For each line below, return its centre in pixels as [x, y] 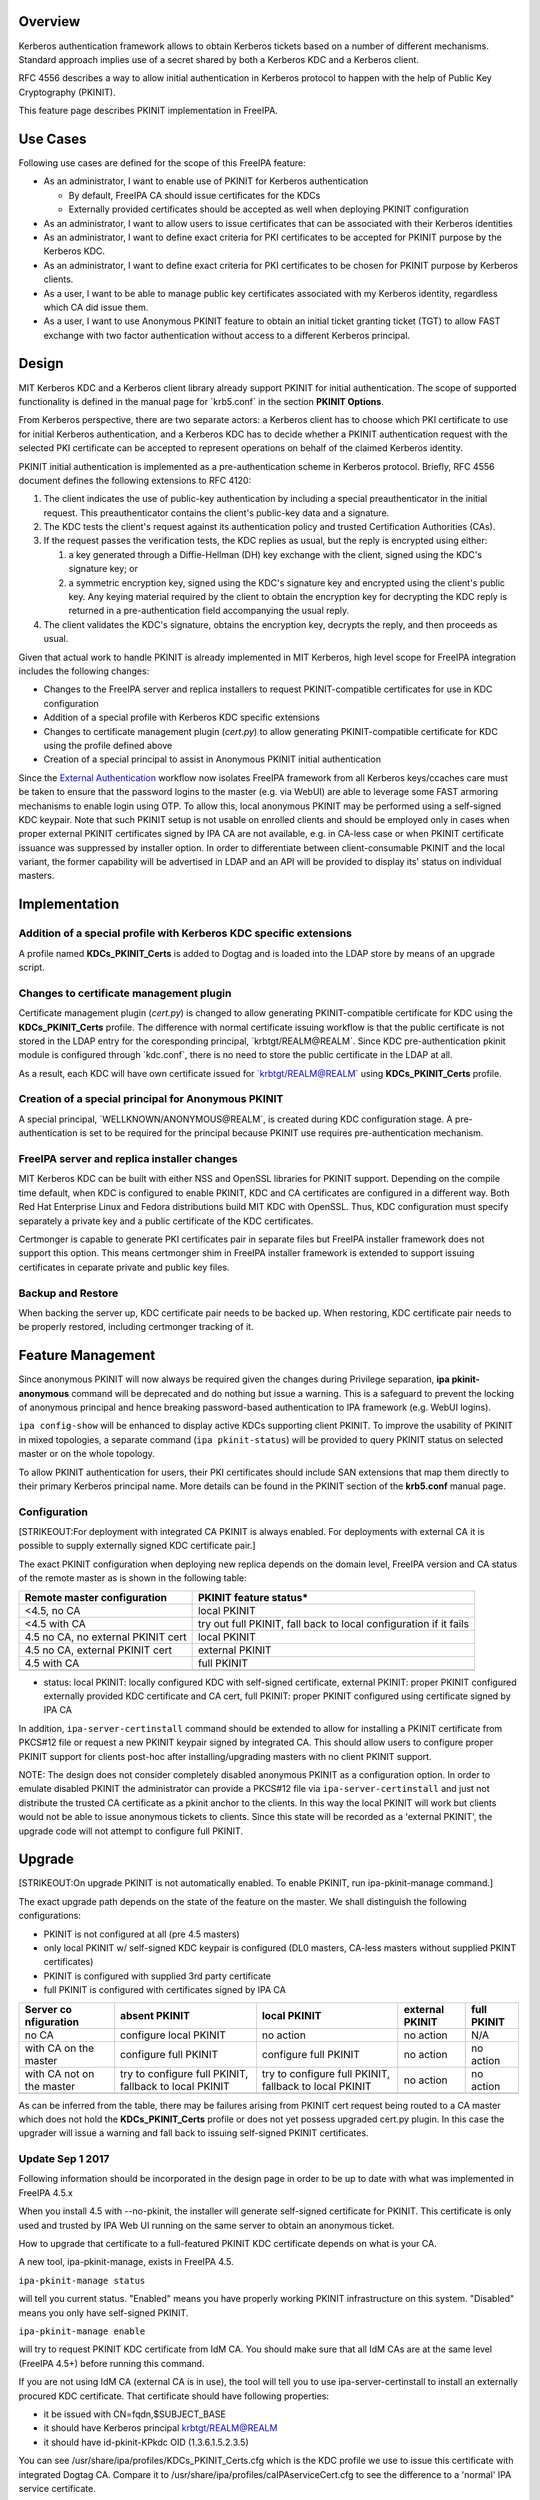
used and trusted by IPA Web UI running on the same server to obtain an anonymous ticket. [206, 2225]
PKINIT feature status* [253, 1597]
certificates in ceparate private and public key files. [124, 1267]
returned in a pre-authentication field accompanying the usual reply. [209, 611]
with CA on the [59, 2048]
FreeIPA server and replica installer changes [128, 1159]
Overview [49, 21]
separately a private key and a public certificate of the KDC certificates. [166, 1221]
